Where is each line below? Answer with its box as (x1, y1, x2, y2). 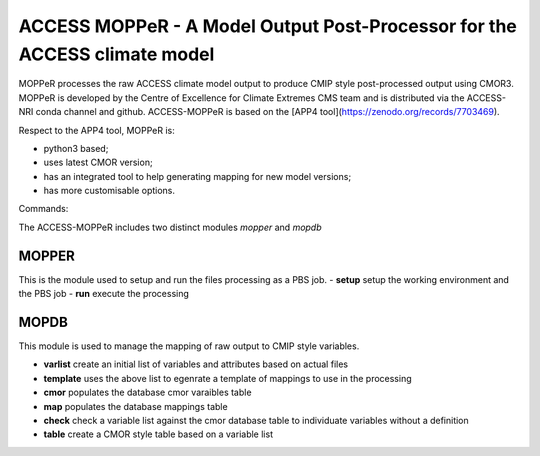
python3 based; (43, 142, 109, 154)
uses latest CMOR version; (43, 156, 154, 169)
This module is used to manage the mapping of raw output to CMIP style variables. (18, 340, 360, 352)
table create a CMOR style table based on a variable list (43, 428, 274, 440)
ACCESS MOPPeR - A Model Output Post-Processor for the (18, 15, 517, 37)
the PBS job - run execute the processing (18, 288, 190, 300)
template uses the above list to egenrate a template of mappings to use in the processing (43, 372, 412, 384)
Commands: (18, 203, 69, 215)
